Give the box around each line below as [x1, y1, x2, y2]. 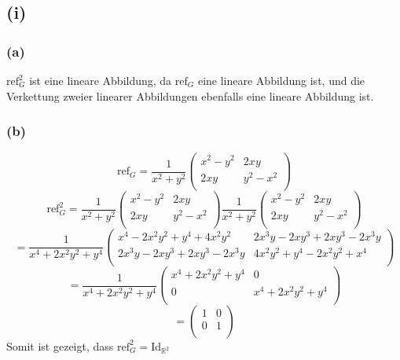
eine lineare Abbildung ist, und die [197, 72, 365, 88]
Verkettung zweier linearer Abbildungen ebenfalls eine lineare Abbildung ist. [6, 87, 374, 104]
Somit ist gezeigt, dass [6, 337, 114, 354]
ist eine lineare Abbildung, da [29, 72, 172, 88]
